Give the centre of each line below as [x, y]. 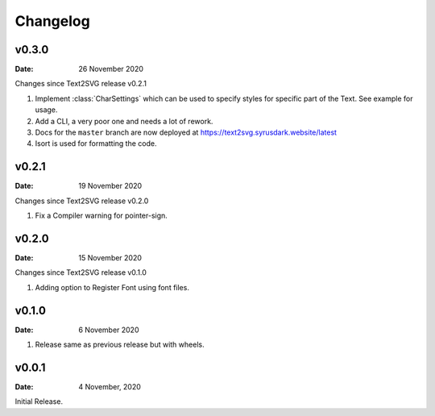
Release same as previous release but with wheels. [120, 345]
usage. [46, 110]
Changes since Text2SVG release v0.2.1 [81, 84]
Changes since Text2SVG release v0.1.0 [81, 272]
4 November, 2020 [110, 386]
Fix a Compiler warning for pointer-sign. [101, 216]
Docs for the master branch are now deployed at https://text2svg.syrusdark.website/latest [186, 132]
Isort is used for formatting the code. [96, 144]
